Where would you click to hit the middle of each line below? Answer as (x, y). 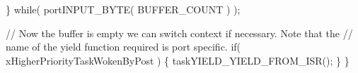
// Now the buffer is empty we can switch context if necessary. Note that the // (179, 33)
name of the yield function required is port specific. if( (123, 47)
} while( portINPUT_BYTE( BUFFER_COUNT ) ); (123, 9)
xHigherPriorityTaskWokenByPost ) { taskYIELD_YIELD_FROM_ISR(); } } (178, 60)
